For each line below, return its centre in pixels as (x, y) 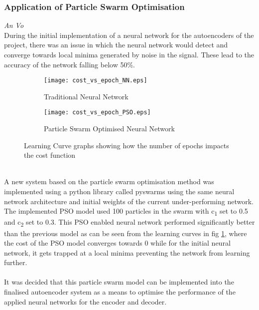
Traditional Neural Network (86, 96)
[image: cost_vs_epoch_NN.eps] (96, 81)
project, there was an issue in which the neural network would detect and (116, 45)
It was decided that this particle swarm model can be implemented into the (119, 282)
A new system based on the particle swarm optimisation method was (109, 181)
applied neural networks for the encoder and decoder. (85, 301)
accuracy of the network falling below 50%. (69, 64)
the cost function (50, 155)
